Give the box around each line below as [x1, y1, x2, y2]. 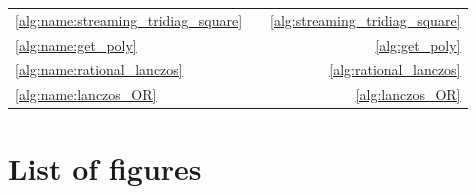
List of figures [8, 147, 202, 188]
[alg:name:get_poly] [15, 34, 137, 55]
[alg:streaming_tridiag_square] [270, 9, 461, 30]
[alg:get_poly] [375, 34, 461, 55]
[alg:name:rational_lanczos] [15, 59, 183, 80]
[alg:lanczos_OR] [355, 84, 461, 105]
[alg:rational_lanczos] [329, 59, 461, 80]
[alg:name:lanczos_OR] [15, 84, 157, 105]
